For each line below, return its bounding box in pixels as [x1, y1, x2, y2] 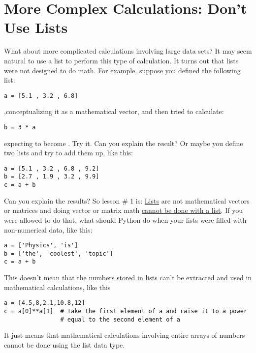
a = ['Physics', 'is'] [4, 242, 78, 249]
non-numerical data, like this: [4, 224, 93, 235]
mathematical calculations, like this [4, 282, 111, 292]
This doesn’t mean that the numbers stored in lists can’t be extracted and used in [4, 272, 252, 283]
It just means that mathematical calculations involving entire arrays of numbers [4, 330, 245, 340]
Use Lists [4, 17, 68, 37]
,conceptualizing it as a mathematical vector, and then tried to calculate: [4, 106, 224, 117]
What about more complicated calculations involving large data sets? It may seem [4, 46, 252, 56]
